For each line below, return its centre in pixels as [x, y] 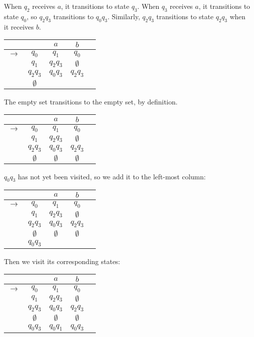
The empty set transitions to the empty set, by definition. [91, 101]
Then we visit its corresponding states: [62, 261]
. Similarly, [124, 16]
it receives [19, 26]
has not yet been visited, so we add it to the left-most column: [112, 176]
